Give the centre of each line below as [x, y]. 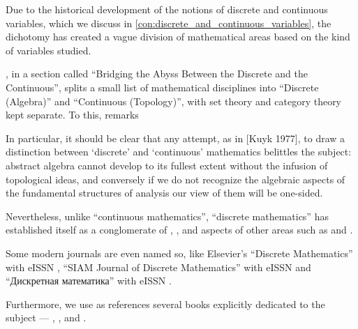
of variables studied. [49, 50]
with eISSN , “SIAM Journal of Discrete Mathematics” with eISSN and [158, 267]
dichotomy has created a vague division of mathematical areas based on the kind [178, 37]
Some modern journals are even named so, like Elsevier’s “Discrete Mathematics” [179, 253]
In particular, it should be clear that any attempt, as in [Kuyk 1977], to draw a [176, 138]
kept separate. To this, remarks [72, 115]
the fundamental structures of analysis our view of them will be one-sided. [164, 193]
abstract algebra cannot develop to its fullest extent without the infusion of [167, 165]
